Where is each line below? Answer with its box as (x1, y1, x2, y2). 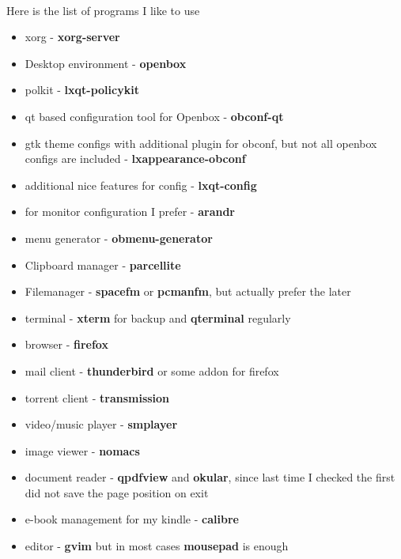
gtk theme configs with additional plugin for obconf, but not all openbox (25, 134, 377, 151)
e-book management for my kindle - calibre (25, 511, 239, 527)
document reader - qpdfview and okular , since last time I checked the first (25, 469, 395, 485)
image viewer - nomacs (25, 442, 140, 459)
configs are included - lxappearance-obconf (25, 150, 246, 167)
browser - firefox (25, 336, 108, 353)
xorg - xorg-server (25, 28, 120, 45)
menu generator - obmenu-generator (25, 229, 213, 246)
